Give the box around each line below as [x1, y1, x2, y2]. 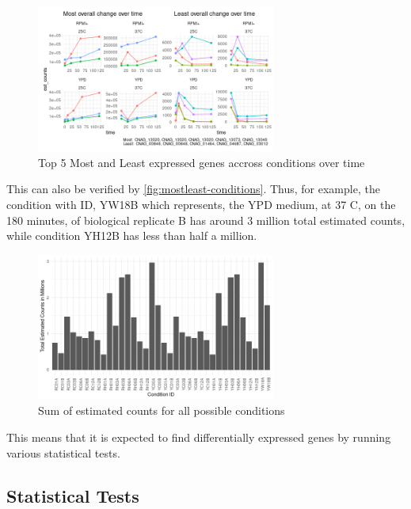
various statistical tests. [6, 444, 120, 461]
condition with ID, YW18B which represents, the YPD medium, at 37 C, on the [6, 196, 396, 212]
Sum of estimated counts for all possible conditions [38, 402, 285, 419]
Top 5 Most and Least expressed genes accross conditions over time [38, 154, 365, 170]
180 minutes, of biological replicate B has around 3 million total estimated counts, [6, 211, 405, 228]
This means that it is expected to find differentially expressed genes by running [6, 429, 391, 446]
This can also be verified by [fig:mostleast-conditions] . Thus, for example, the [6, 180, 380, 197]
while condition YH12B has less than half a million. [6, 227, 257, 244]
